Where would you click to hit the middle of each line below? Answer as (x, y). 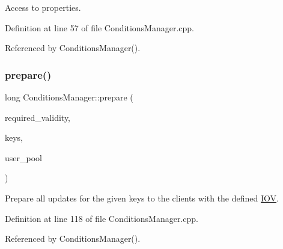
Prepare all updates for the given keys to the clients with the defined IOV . (142, 198)
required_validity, (38, 117)
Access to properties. (43, 7)
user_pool (23, 157)
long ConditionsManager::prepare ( (69, 97)
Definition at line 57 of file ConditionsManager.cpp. (99, 27)
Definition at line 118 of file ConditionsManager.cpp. (102, 218)
